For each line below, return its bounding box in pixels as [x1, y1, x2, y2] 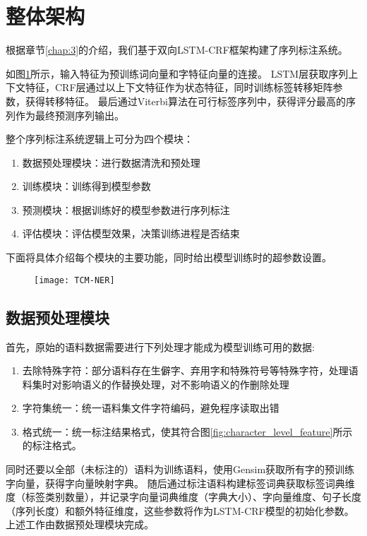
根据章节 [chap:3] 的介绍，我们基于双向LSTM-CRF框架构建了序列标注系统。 [6, 42, 348, 57]
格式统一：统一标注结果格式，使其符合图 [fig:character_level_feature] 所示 [22, 424, 353, 439]
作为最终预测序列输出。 [15, 107, 124, 122]
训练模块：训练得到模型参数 [22, 179, 151, 193]
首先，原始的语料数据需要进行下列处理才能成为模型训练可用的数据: [6, 339, 315, 354]
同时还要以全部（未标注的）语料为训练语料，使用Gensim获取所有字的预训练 [6, 462, 355, 477]
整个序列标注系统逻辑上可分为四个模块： [6, 131, 193, 146]
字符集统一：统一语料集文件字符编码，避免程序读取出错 [22, 400, 279, 415]
